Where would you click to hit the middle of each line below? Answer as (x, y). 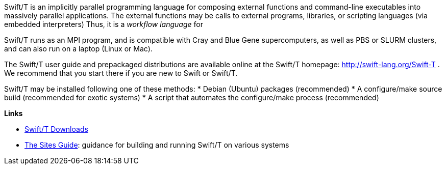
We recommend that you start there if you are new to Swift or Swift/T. (121, 73)
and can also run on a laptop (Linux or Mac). (78, 49)
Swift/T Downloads (56, 129)
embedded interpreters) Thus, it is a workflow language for (104, 24)
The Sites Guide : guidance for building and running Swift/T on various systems (157, 145)
